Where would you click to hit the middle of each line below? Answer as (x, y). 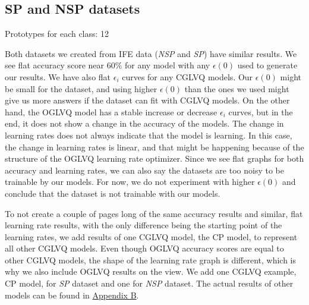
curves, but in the (261, 111)
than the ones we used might (237, 88)
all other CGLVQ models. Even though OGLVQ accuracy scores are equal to (144, 248)
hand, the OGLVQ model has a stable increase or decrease (111, 111)
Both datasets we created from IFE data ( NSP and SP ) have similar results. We (151, 53)
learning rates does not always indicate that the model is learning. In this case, (149, 135)
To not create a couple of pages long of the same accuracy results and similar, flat (154, 213)
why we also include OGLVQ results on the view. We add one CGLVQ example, (151, 271)
